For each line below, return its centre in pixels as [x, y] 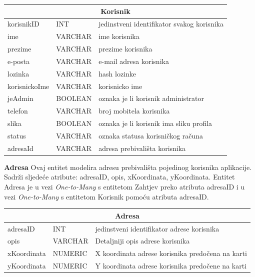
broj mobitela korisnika [134, 111]
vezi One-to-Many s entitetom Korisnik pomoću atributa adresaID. [106, 196]
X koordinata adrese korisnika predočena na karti [171, 253]
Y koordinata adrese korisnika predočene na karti [171, 266]
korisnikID [23, 24]
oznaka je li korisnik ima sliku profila [155, 123]
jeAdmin [20, 98]
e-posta [19, 61]
